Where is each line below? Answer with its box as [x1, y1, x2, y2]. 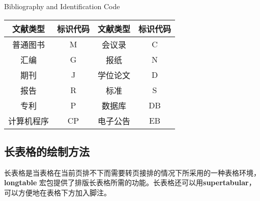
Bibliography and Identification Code [4, 1, 120, 11]
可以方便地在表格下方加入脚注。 [4, 187, 111, 197]
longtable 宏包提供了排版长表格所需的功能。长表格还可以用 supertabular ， [4, 177, 256, 188]
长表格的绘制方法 [4, 143, 90, 159]
